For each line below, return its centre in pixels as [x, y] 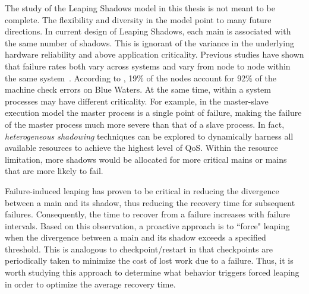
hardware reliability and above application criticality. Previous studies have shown [154, 54]
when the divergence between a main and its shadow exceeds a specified [135, 237]
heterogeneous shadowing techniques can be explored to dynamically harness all [149, 136]
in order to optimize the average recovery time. [90, 284]
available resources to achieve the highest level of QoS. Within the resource [141, 148]
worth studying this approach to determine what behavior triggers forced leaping [152, 272]
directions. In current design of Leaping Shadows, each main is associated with [148, 31]
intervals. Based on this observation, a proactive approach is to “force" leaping [147, 225]
